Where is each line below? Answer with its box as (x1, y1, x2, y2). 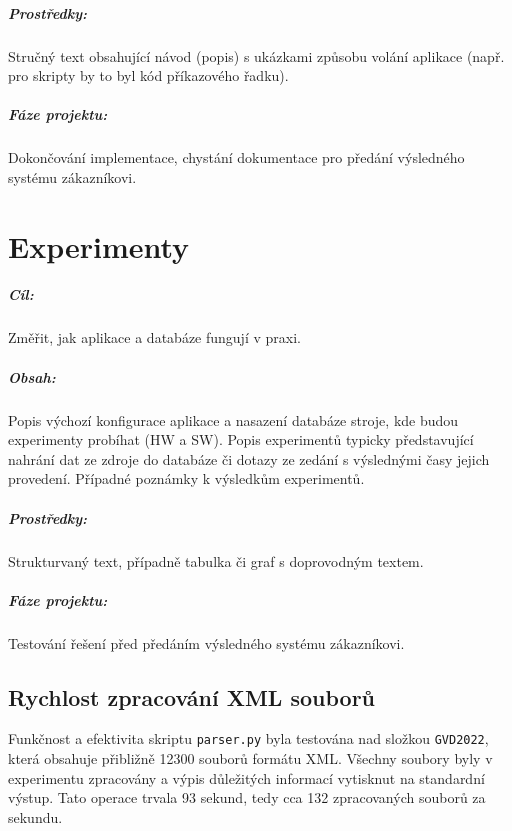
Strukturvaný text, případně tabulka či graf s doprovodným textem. (8, 550, 424, 571)
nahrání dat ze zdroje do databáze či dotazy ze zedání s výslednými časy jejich (8, 448, 490, 469)
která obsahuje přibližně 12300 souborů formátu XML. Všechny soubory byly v (8, 748, 493, 769)
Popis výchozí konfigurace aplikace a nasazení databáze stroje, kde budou (8, 409, 459, 430)
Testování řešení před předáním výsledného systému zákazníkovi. (8, 632, 405, 653)
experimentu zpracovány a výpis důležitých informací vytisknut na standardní (8, 767, 485, 788)
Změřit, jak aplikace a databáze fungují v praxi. (8, 327, 301, 348)
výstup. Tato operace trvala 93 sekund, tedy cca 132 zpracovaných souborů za (8, 787, 486, 808)
